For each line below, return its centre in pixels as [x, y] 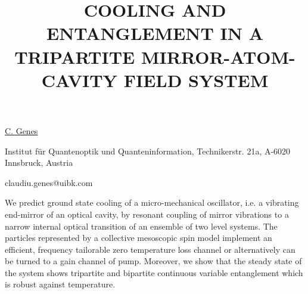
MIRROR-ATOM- [218, 56]
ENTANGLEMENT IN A [155, 33]
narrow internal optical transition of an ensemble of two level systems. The [141, 226]
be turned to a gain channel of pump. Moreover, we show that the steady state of [153, 261]
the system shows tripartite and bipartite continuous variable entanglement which [154, 272]
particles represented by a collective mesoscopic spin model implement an [139, 238]
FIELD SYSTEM [196, 80]
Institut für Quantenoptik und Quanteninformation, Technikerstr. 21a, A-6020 [148, 151]
